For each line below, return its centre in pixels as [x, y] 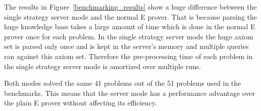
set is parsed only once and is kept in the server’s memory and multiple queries [126, 46]
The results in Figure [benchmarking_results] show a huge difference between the [130, 7]
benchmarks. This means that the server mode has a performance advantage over [130, 93]
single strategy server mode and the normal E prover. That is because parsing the [131, 16]
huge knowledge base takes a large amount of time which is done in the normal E [130, 26]
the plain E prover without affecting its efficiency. [81, 103]
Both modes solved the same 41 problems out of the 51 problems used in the [123, 83]
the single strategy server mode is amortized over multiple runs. [103, 66]
